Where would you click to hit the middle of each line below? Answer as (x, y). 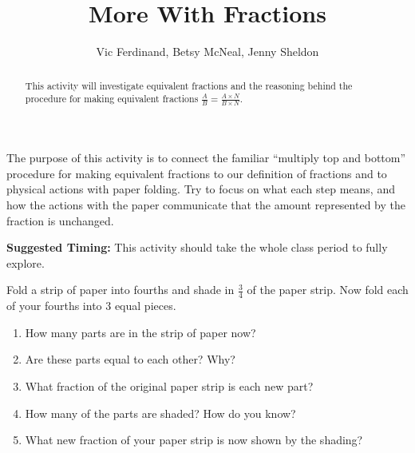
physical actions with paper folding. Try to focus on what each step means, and (201, 189)
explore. (26, 262)
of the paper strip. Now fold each (328, 290)
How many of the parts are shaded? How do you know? (160, 413)
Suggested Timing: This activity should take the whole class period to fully (197, 247)
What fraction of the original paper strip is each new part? (169, 386)
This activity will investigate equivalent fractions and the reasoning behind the (189, 85)
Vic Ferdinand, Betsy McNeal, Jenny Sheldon (207, 52)
